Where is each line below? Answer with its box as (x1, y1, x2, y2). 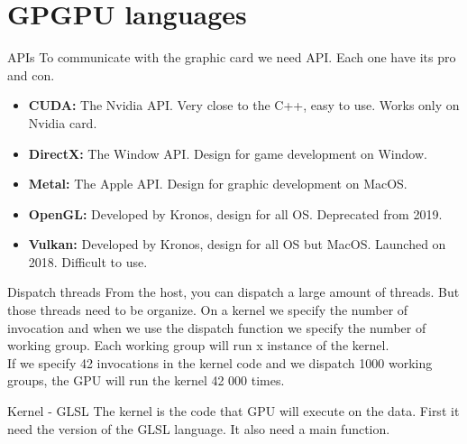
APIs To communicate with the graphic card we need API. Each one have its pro (7, 48, 456, 67)
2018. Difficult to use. (28, 252, 148, 271)
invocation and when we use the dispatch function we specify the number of (7, 318, 426, 337)
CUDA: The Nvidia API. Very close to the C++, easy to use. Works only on (28, 96, 460, 115)
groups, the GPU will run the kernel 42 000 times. (7, 371, 285, 390)
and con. (7, 65, 55, 84)
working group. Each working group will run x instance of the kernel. (7, 336, 389, 355)
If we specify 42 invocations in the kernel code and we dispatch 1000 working (7, 353, 433, 372)
